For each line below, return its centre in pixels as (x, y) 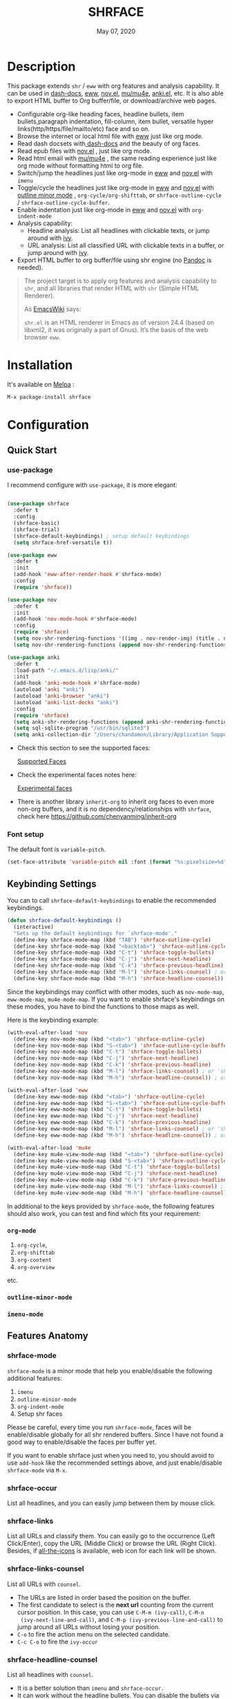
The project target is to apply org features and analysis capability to (120, 281)
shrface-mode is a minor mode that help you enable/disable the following (110, 1370)
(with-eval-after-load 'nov (48, 1033)
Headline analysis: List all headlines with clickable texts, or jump (118, 230)
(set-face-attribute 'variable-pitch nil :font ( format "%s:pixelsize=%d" (117, 862)
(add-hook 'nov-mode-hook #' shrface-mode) (75, 619)
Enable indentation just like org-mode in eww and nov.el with (104, 209)
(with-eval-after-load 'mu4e (49, 1148)
